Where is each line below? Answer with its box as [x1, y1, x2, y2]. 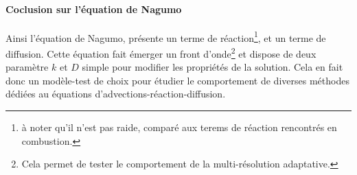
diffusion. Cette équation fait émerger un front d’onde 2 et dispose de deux [5, 45, 316, 60]
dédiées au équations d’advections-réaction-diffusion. [5, 86, 226, 101]
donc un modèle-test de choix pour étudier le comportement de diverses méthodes [5, 73, 349, 87]
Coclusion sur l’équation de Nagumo [5, 1, 182, 16]
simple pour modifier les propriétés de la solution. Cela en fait [82, 60, 343, 74]
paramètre [5, 60, 49, 74]
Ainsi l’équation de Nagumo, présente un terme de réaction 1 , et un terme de [5, 28, 326, 45]
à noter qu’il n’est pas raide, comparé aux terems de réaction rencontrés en [21, 120, 337, 135]
